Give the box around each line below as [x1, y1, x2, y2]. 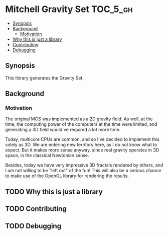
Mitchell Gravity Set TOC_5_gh [5, 4, 133, 15]
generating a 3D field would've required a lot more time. [5, 127, 121, 133]
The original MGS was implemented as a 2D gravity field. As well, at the [5, 116, 153, 122]
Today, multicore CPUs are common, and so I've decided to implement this [5, 136, 159, 142]
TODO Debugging [5, 221, 62, 230]
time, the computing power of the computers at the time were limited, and [5, 121, 157, 127]
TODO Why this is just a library [5, 187, 103, 196]
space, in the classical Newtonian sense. [5, 152, 89, 159]
